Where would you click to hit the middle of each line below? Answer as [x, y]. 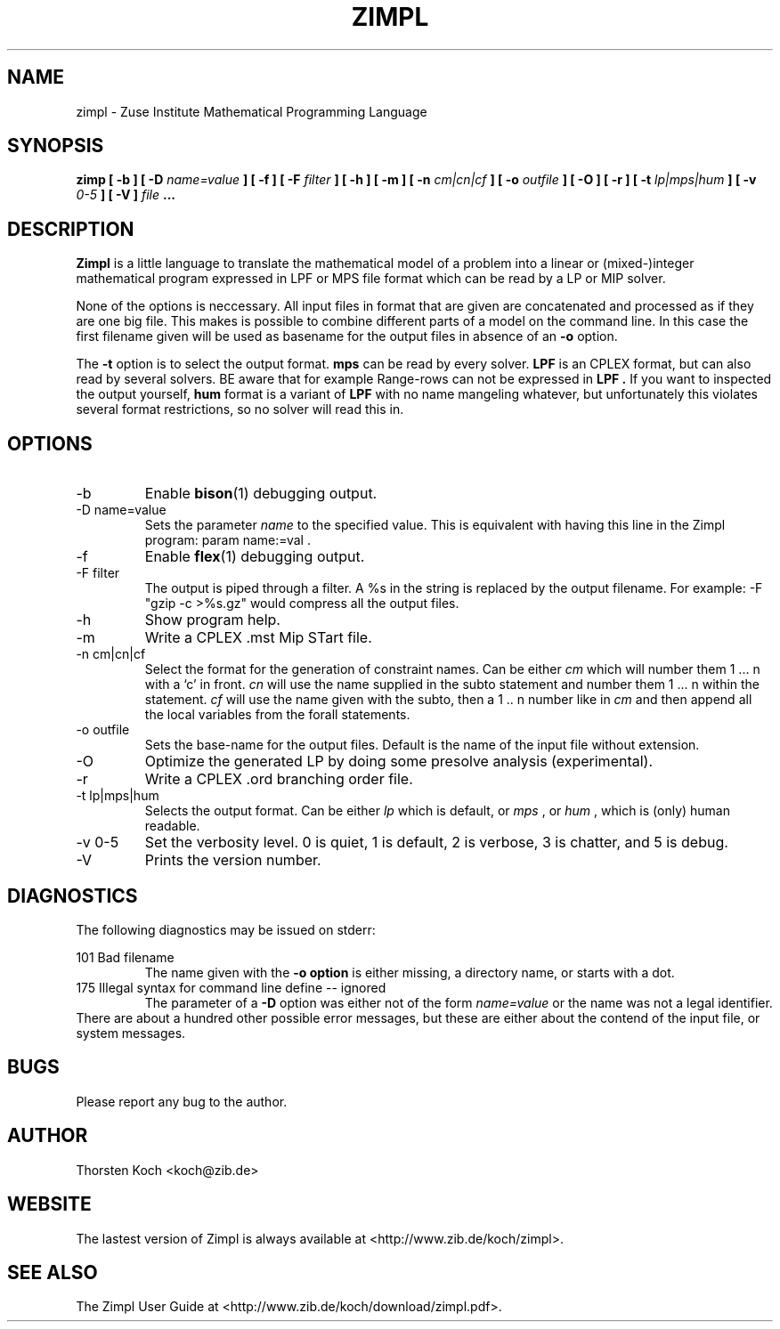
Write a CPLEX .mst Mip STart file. [258, 638]
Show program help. [212, 620]
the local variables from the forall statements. [277, 715]
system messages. [131, 1033]
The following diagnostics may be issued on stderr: [226, 929]
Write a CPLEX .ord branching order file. [279, 779]
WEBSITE [49, 1204]
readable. [172, 826]
